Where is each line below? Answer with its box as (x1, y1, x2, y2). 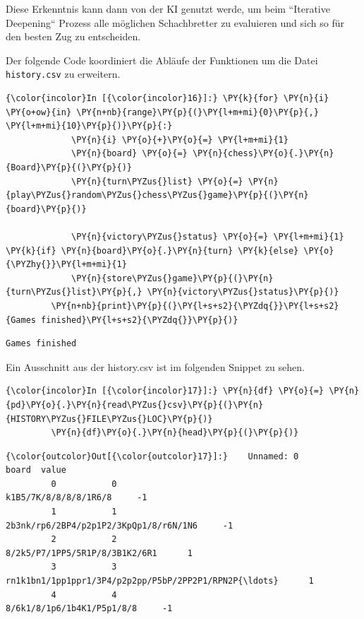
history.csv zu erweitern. (6, 66, 121, 81)
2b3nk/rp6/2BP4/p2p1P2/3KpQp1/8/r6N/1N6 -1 (6, 520, 233, 531)
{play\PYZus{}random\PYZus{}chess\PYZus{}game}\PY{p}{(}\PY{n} (6, 190, 309, 201)
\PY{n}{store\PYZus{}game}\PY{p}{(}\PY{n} (71, 273, 274, 283)
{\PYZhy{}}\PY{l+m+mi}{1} (6, 259, 127, 270)
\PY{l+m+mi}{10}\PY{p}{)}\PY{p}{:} (6, 121, 173, 131)
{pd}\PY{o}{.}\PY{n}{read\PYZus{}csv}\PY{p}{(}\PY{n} (6, 399, 264, 410)
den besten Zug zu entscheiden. (6, 29, 141, 44)
